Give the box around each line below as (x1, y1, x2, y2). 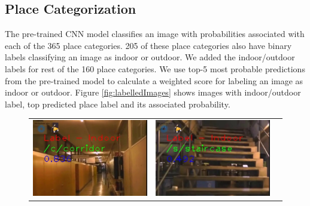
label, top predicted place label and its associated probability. (5, 97, 230, 110)
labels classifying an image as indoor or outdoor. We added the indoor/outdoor (5, 51, 295, 63)
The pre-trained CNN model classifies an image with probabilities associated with (5, 27, 305, 40)
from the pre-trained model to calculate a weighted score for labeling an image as (5, 74, 303, 87)
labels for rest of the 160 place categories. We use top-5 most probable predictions (5, 62, 305, 75)
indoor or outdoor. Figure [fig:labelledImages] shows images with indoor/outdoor (5, 86, 301, 99)
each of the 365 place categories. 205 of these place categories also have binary (5, 39, 292, 51)
